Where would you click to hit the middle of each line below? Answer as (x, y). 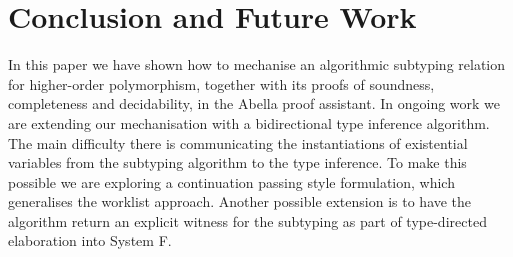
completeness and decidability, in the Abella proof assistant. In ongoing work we (254, 103)
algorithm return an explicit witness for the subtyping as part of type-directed (247, 220)
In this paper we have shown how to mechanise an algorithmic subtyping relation (257, 64)
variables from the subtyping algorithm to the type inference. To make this (237, 162)
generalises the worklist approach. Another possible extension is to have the (240, 201)
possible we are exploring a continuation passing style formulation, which (231, 181)
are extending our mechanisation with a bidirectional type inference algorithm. (249, 122)
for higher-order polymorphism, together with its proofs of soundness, (221, 83)
